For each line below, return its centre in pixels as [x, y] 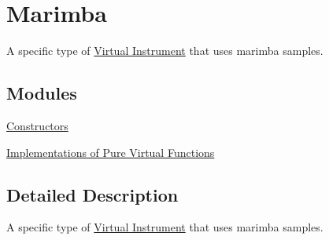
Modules [42, 93]
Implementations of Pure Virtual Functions [111, 152]
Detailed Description [92, 194]
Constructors [37, 125]
